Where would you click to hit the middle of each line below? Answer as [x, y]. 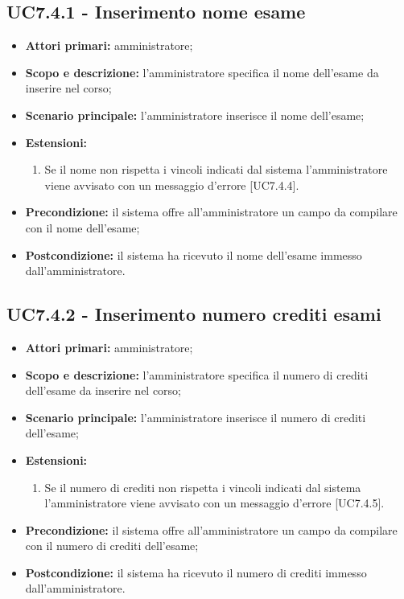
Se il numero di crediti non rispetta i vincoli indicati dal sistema [203, 487]
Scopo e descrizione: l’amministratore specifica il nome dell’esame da [202, 72]
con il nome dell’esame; [82, 227]
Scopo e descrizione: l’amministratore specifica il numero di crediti [197, 374]
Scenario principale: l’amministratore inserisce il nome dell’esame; [195, 115]
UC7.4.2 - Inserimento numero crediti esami [194, 314]
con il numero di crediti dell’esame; [112, 546]
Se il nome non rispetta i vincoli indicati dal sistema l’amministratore [216, 169]
